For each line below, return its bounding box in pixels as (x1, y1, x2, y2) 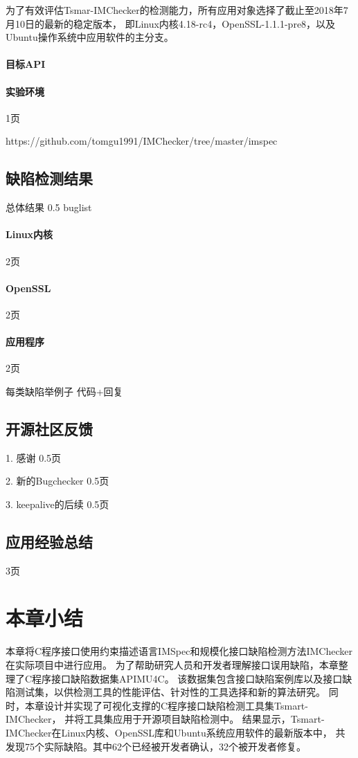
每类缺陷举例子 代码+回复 (6, 383, 123, 398)
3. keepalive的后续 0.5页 (6, 496, 109, 511)
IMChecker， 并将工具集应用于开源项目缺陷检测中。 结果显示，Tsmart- (6, 712, 325, 726)
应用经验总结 (6, 530, 93, 552)
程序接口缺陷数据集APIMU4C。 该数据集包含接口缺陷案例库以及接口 (32, 671, 343, 685)
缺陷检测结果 (6, 168, 93, 189)
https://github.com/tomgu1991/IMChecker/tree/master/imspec (6, 134, 278, 148)
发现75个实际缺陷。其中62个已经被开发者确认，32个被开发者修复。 (6, 739, 306, 753)
